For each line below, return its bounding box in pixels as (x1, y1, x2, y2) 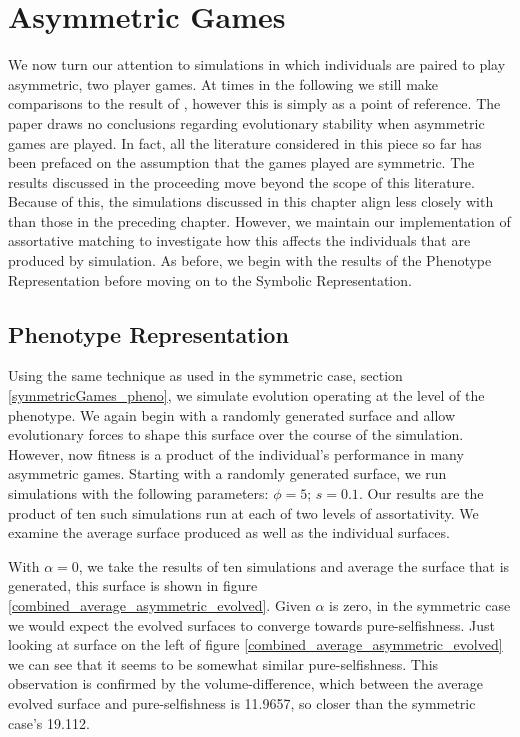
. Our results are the (358, 483, 484, 504)
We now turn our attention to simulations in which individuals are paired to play (8, 54, 506, 75)
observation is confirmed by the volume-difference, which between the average (8, 673, 484, 694)
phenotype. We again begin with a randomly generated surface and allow (8, 404, 456, 425)
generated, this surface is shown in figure (8, 575, 258, 596)
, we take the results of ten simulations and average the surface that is (78, 555, 510, 576)
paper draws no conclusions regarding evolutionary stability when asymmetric (8, 112, 485, 133)
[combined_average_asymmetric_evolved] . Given (8, 594, 311, 615)
